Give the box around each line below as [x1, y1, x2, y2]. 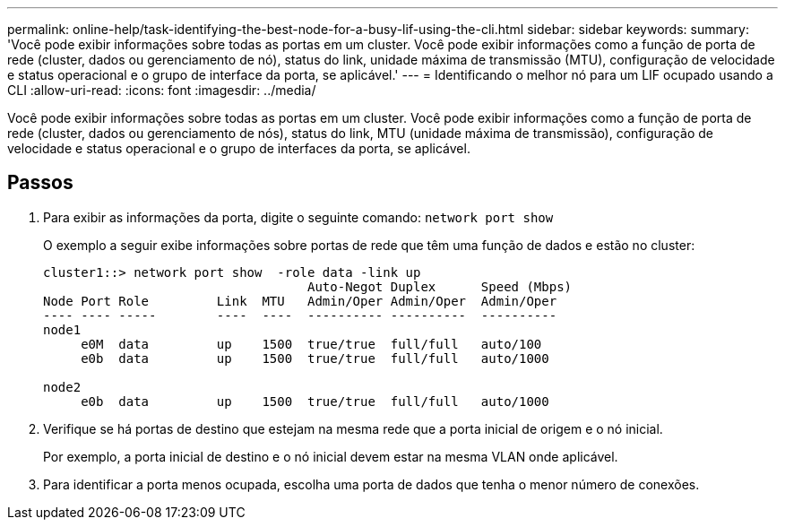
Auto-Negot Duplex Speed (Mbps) [307, 279, 573, 294]
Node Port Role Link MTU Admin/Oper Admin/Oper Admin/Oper [43, 293, 557, 308]
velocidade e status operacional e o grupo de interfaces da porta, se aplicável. [7, 141, 470, 156]
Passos [7, 171, 73, 194]
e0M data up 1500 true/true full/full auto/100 [81, 336, 542, 351]
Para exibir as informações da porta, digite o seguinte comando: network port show [43, 209, 554, 225]
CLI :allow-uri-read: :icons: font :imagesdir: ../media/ [7, 82, 316, 98]
